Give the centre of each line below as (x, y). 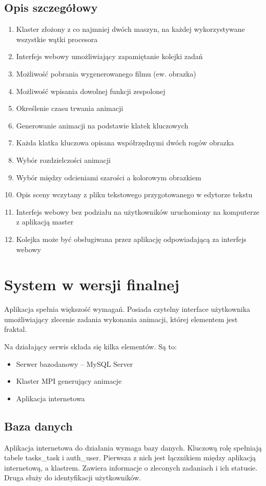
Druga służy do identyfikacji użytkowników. (73, 478)
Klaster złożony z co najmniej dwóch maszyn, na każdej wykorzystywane (130, 29)
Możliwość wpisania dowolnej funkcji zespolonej (91, 91)
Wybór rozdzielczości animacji (63, 160)
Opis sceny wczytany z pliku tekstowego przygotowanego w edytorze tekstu (134, 194)
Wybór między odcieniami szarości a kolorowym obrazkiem (109, 177)
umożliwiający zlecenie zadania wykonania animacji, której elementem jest (121, 319)
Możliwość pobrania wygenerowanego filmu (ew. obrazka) (106, 73)
